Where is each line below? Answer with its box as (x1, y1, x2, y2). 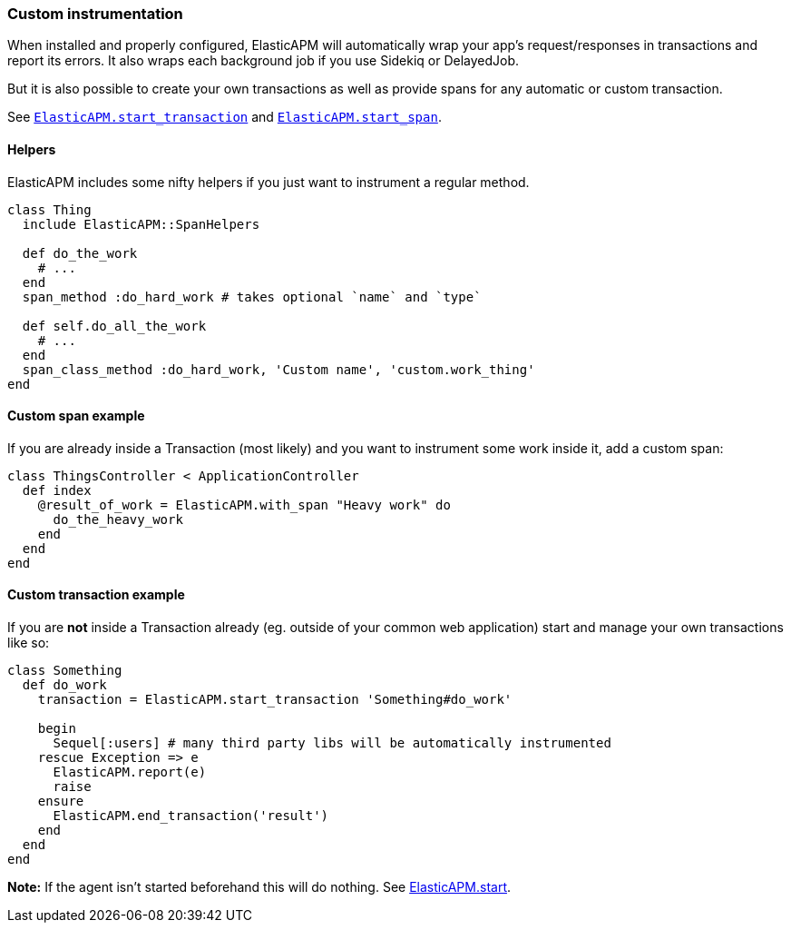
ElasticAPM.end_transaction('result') (53, 808, 329, 824)
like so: (7, 635, 50, 651)
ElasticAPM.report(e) (53, 765, 207, 780)
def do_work (22, 678, 107, 693)
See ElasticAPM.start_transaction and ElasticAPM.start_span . (7, 109, 442, 125)
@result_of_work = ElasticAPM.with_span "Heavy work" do (37, 497, 451, 512)
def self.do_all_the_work (22, 318, 207, 333)
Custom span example (7, 408, 145, 424)
